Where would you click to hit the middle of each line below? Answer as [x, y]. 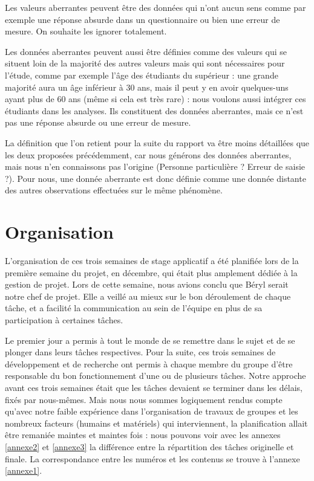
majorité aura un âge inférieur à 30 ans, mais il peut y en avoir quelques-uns [147, 87]
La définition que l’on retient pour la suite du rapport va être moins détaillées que [157, 142]
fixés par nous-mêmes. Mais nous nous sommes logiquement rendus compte [144, 399]
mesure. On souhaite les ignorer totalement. [86, 31]
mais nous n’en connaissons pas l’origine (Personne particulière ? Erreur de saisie [155, 166]
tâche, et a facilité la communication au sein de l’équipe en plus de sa [134, 308]
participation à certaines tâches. [64, 320]
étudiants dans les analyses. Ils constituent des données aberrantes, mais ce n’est [154, 110]
